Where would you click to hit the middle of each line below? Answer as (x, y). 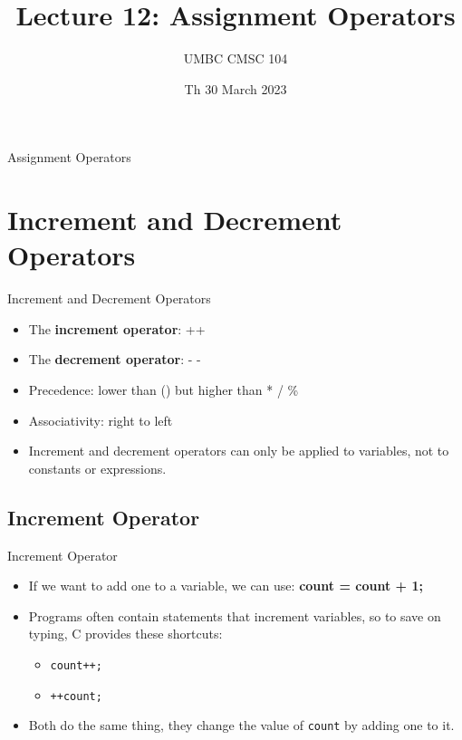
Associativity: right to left (101, 420)
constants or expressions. (97, 468)
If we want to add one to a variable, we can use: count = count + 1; (226, 586)
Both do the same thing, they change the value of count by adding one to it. (241, 725)
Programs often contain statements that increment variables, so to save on (235, 615)
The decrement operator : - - (115, 359)
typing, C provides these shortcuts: (125, 634)
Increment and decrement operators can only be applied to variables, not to (239, 451)
